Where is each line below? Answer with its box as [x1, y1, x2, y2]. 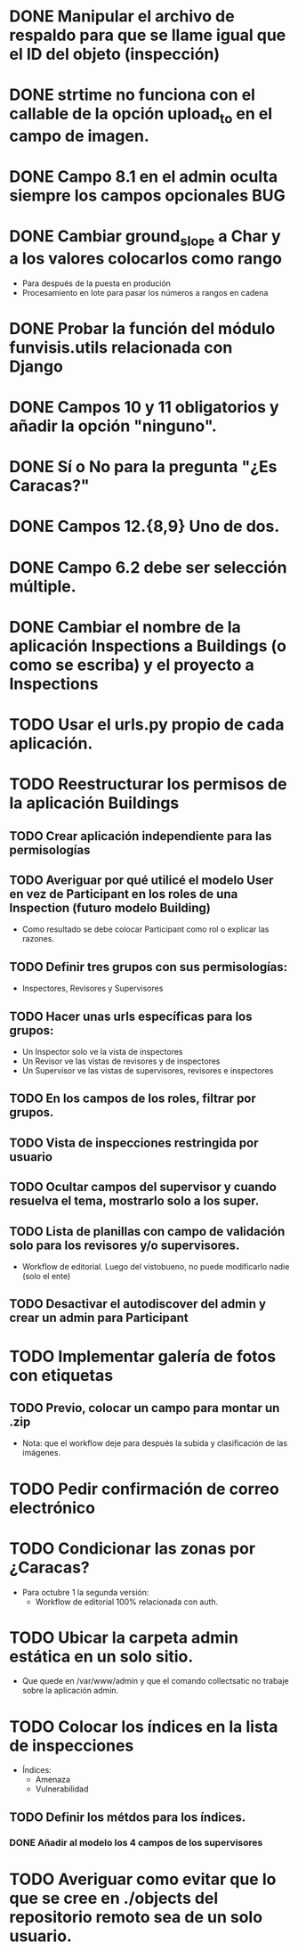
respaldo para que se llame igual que [9, 25, 286, 45]
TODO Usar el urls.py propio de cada [9, 714, 285, 734]
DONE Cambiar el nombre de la [9, 616, 242, 637]
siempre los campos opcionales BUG [9, 185, 286, 206]
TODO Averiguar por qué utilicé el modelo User [9, 872, 274, 887]
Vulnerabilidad [35, 1784, 89, 1794]
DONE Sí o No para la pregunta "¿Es [9, 457, 278, 478]
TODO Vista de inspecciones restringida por [9, 1135, 259, 1150]
